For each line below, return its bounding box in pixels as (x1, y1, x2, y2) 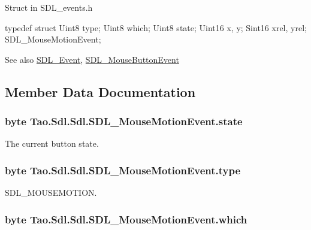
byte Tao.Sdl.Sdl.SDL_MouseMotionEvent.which (5, 211, 247, 226)
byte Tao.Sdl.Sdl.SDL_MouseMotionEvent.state (5, 114, 243, 129)
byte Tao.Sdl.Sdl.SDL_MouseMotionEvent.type (5, 162, 241, 177)
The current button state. (5, 137, 99, 150)
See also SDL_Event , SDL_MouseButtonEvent (5, 53, 179, 65)
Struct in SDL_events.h (5, 1, 93, 13)
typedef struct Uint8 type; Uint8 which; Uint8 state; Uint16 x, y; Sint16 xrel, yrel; (5, 21, 307, 34)
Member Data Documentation (5, 82, 196, 101)
